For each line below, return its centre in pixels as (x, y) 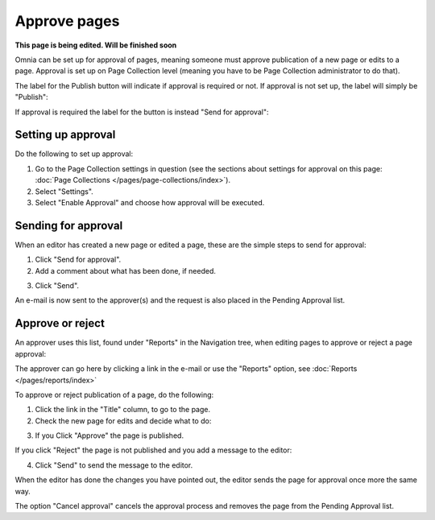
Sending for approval (69, 225)
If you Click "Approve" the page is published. (110, 435)
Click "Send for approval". (78, 260)
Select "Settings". (64, 191)
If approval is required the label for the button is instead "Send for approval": (142, 112)
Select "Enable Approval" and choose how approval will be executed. (150, 202)
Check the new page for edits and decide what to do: (123, 421)
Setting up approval (65, 135)
